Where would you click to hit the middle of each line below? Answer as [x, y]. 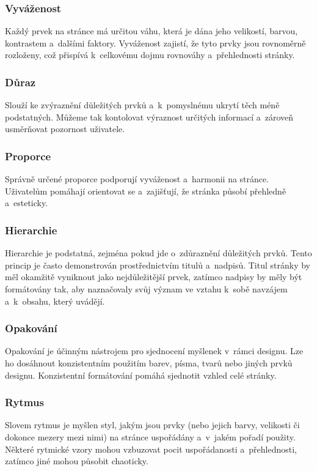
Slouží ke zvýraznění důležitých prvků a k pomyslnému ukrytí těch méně [142, 105]
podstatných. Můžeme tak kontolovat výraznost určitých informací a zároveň [149, 117]
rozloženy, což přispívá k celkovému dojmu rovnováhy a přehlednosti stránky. [150, 55]
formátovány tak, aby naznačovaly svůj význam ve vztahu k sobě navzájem [146, 289]
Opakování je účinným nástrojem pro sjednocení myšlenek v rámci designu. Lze [154, 351]
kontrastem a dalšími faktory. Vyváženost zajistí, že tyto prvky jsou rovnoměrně [155, 43]
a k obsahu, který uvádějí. [55, 301]
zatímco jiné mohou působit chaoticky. [77, 461]
